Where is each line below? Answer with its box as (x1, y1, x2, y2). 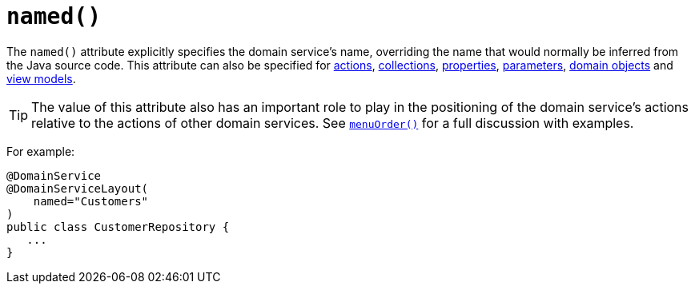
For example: (6, 144, 75, 158)
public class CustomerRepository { (6, 220, 230, 233)
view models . (6, 71, 76, 85)
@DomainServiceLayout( (6, 181, 149, 195)
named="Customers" (33, 194, 149, 208)
